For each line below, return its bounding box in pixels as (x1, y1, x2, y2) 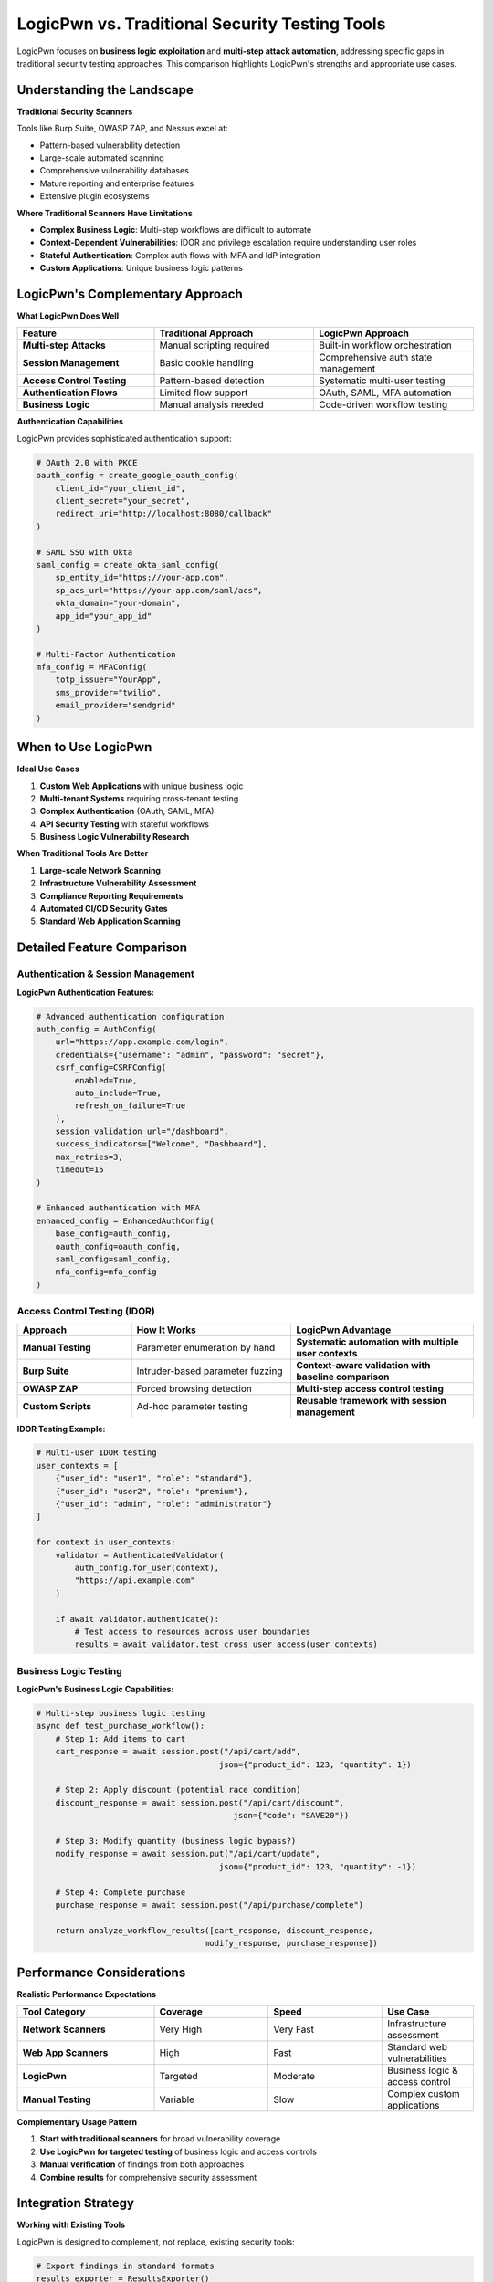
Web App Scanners (22, 2046, 109, 2058)
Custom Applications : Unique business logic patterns (39, 263, 244, 274)
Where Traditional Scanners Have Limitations (16, 207, 193, 218)
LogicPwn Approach (319, 327, 410, 340)
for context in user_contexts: (36, 1537, 177, 1547)
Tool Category (22, 2005, 86, 2017)
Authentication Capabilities (16, 416, 123, 427)
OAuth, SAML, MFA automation (319, 386, 452, 399)
